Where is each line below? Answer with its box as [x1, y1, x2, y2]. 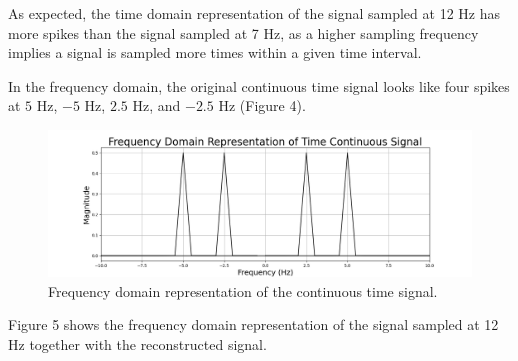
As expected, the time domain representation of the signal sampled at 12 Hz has [8, 3, 500, 23]
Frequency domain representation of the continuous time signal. [48, 280, 438, 301]
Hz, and [132, 95, 181, 116]
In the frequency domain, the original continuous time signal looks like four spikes [8, 75, 510, 96]
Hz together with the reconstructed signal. [8, 333, 267, 354]
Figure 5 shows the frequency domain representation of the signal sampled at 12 [8, 314, 499, 335]
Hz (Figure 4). [218, 95, 306, 116]
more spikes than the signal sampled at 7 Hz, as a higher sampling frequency [8, 22, 479, 43]
